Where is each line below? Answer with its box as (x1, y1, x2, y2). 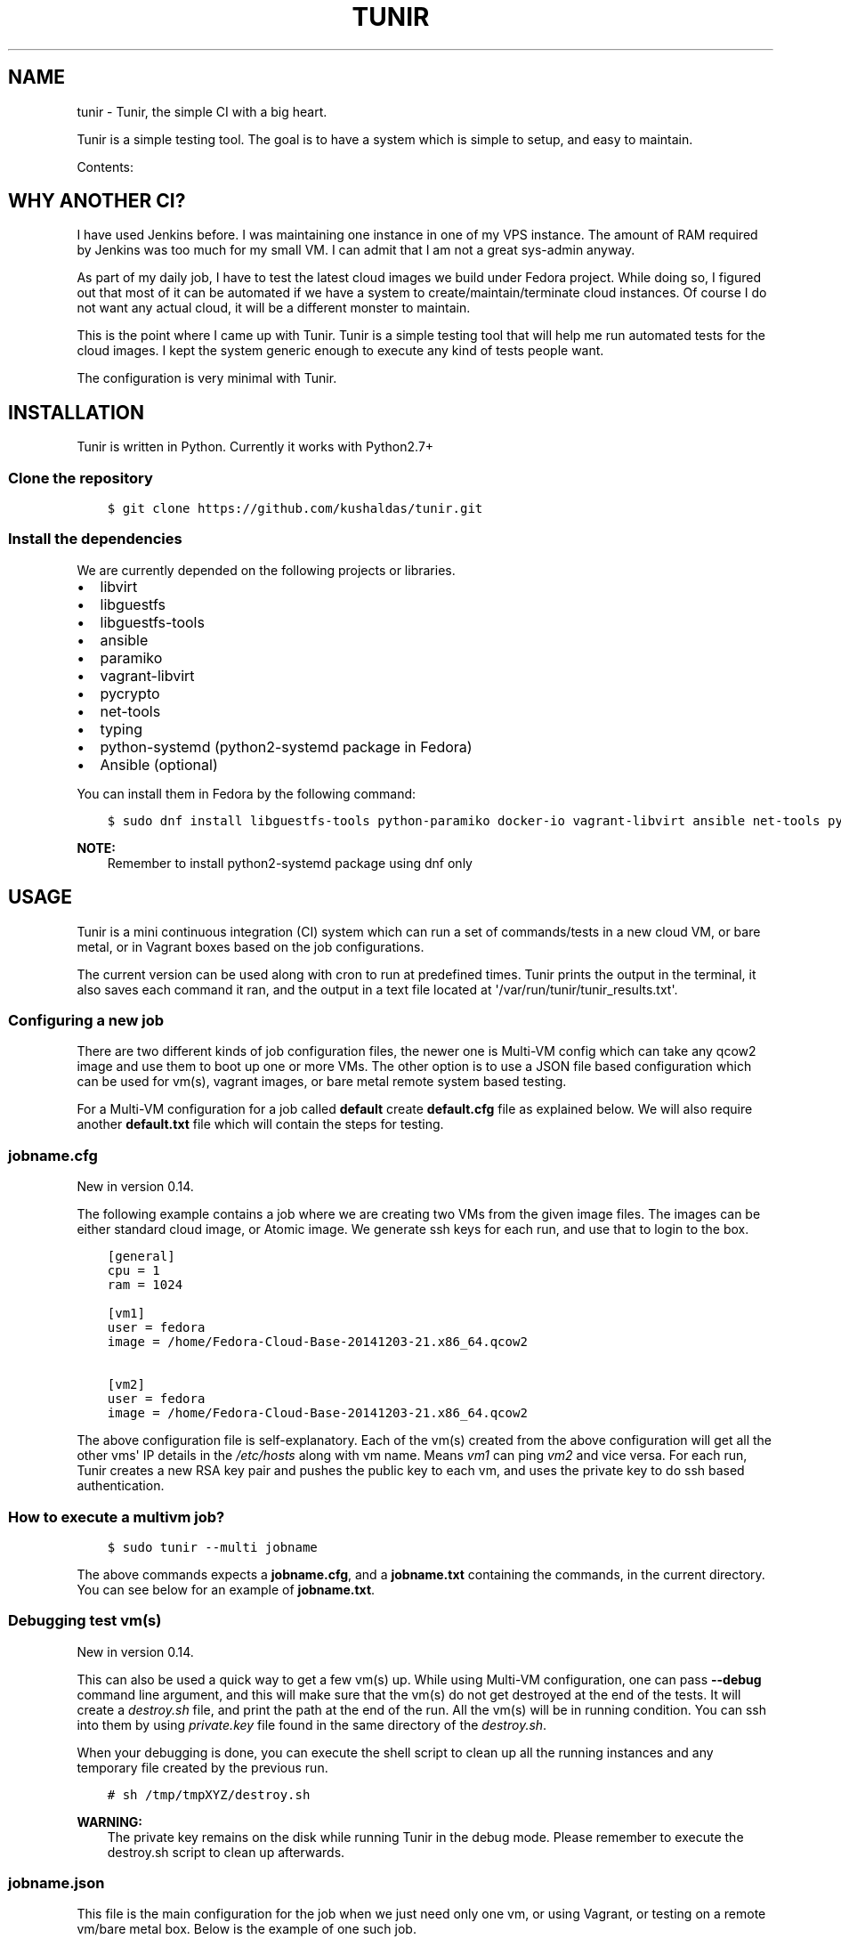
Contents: (77, 158, 134, 174)
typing (100, 719, 142, 738)
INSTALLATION (8, 401, 144, 424)
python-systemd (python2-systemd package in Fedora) (100, 737, 473, 756)
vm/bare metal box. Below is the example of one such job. (77, 1921, 416, 1937)
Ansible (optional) (100, 755, 218, 774)
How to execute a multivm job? (8, 1507, 225, 1526)
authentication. (77, 1478, 165, 1494)
